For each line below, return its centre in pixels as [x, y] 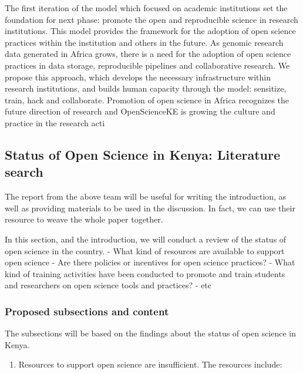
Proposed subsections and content [87, 311]
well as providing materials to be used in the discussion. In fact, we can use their [150, 208]
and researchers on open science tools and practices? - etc [108, 285]
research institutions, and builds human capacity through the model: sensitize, [146, 88]
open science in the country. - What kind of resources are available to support [145, 250]
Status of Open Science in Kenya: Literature [143, 154]
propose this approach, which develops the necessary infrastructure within [138, 77]
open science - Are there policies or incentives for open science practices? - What [150, 262]
